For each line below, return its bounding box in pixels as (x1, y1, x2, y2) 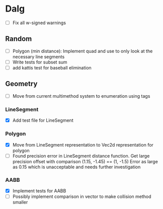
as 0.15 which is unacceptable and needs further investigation (12, 164, 141, 170)
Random (5, 35, 32, 43)
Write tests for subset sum (12, 59, 67, 65)
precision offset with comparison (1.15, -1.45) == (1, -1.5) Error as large (12, 158, 158, 164)
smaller (12, 199, 28, 205)
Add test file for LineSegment (12, 117, 74, 123)
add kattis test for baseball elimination (12, 64, 92, 71)
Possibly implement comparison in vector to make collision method (12, 193, 152, 199)
